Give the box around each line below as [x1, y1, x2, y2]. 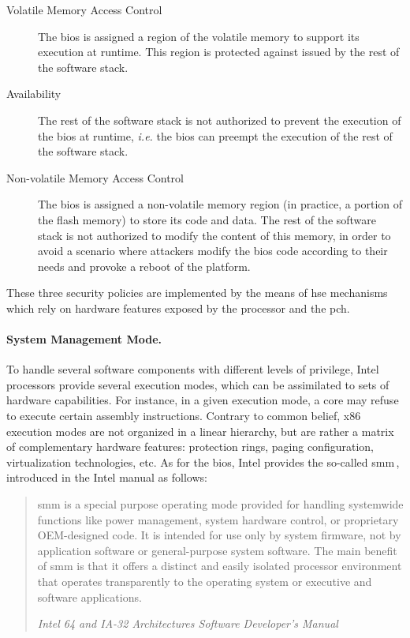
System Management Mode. [6, 331, 162, 347]
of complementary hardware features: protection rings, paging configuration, [6, 438, 374, 455]
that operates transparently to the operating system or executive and [37, 573, 372, 590]
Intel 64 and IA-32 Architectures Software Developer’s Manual [37, 615, 338, 632]
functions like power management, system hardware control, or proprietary [37, 511, 399, 527]
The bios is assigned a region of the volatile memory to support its [38, 28, 360, 44]
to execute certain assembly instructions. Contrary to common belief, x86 [6, 407, 361, 424]
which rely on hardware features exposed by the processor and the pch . [6, 299, 350, 316]
